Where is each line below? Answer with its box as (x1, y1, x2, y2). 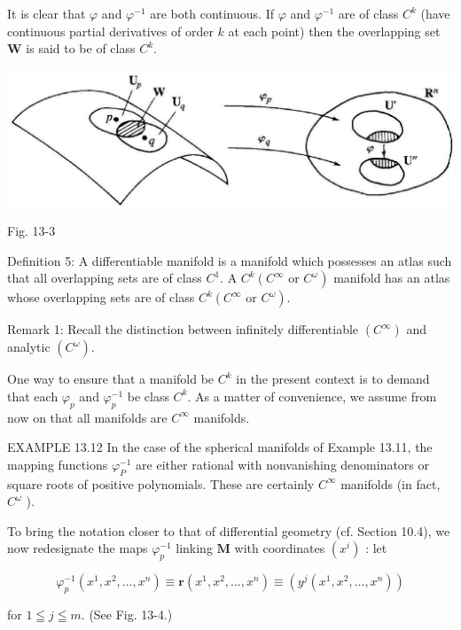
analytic (7, 338, 51, 356)
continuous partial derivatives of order (7, 21, 214, 40)
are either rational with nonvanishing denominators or (136, 455, 430, 473)
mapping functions (7, 455, 108, 473)
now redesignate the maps (7, 539, 148, 557)
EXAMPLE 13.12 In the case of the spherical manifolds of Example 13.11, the (7, 438, 433, 456)
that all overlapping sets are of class (7, 268, 202, 287)
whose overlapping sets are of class (7, 288, 195, 307)
